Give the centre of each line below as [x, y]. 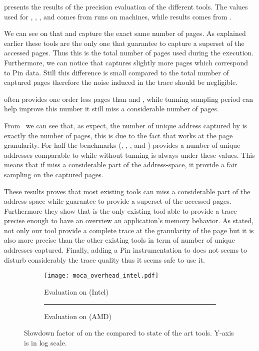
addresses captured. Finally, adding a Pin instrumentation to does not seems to [126, 250]
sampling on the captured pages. [54, 174]
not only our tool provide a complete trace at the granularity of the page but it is [129, 230]
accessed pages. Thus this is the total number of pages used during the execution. [129, 53]
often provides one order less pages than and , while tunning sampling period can [128, 99]
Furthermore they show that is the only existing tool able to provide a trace [120, 210]
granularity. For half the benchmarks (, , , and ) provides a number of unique [122, 145]
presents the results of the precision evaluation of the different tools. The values [126, 6]
